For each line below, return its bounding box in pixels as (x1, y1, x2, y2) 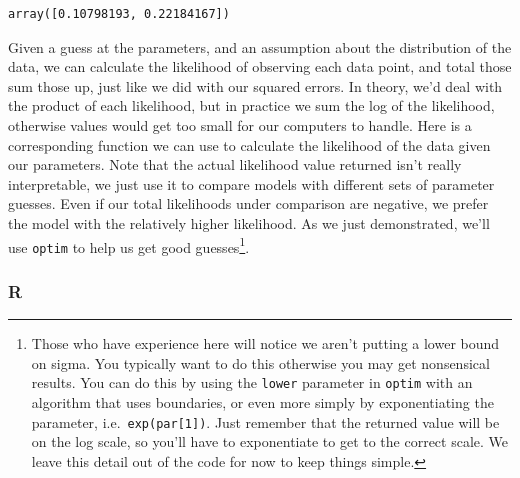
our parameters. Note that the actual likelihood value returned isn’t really (8, 154, 462, 175)
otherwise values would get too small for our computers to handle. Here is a (8, 114, 472, 135)
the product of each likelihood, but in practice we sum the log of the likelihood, (8, 95, 495, 116)
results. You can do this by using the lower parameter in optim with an (31, 372, 473, 393)
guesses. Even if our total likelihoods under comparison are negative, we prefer (8, 193, 489, 214)
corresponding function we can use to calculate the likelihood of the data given (8, 134, 491, 155)
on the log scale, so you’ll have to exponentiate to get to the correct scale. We (31, 431, 509, 452)
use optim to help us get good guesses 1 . (8, 233, 250, 257)
